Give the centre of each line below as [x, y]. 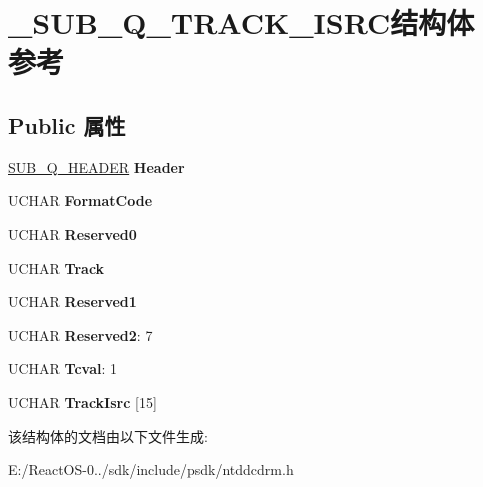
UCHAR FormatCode [80, 200]
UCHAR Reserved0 [72, 233]
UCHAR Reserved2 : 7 [80, 334]
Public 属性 [67, 124]
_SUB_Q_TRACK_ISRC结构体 [241, 22]
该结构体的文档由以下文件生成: [108, 435]
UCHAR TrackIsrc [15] [82, 401]
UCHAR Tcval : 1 [63, 368]
